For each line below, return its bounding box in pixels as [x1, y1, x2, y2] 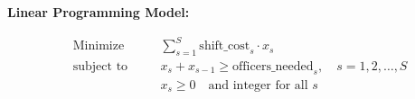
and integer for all [208, 78, 308, 92]
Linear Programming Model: [7, 3, 190, 21]
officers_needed [232, 59, 314, 73]
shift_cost [199, 40, 250, 53]
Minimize [72, 40, 125, 53]
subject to [72, 59, 128, 73]
